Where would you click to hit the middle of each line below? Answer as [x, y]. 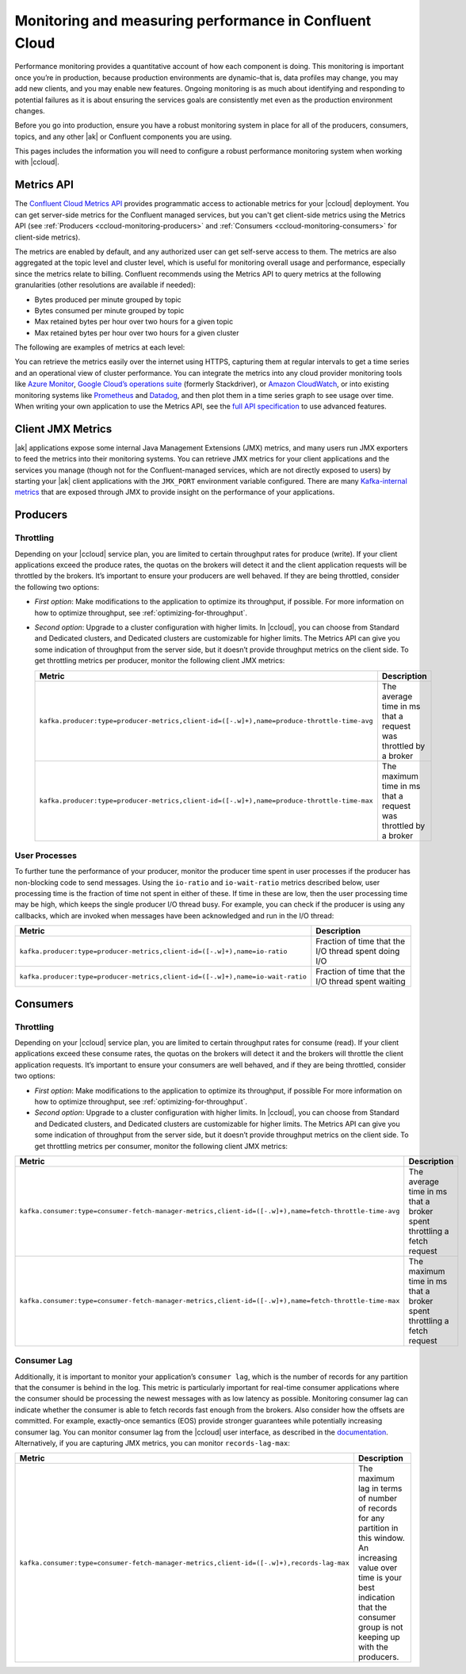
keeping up [379, 1638]
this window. [382, 1538]
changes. [30, 110]
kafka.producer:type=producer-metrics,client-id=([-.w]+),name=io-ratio [153, 951]
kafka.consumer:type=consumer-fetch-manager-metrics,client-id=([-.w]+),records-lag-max [185, 1563]
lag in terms [380, 1488]
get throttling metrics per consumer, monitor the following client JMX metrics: [161, 1146]
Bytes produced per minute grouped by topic [108, 299]
